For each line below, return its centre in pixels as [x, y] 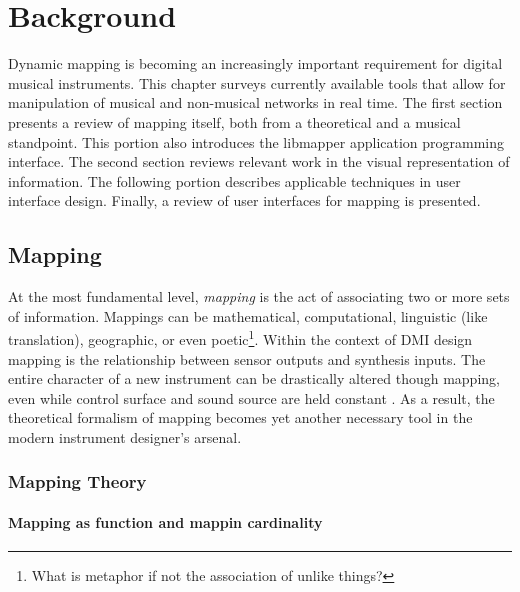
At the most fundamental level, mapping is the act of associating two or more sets [259, 296]
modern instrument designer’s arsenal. [125, 436]
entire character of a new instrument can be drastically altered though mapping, [254, 378]
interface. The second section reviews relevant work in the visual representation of [259, 161]
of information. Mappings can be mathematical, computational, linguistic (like [248, 315]
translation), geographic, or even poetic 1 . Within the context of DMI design [240, 337]
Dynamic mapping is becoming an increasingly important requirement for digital [255, 63]
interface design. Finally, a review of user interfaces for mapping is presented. [244, 200]
